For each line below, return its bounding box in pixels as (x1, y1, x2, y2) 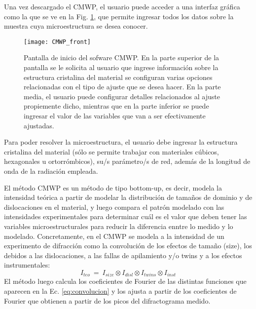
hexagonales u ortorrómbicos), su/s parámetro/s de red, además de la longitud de (4, 156, 251, 166)
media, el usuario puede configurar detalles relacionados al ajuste (24, 91, 220, 101)
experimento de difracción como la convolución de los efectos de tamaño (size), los (4, 240, 252, 251)
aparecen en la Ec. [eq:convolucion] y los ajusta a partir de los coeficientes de (4, 285, 237, 296)
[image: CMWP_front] (24, 38, 91, 45)
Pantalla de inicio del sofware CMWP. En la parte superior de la (24, 52, 219, 63)
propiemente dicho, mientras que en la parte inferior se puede (24, 101, 209, 111)
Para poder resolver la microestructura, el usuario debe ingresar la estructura (4, 137, 238, 147)
